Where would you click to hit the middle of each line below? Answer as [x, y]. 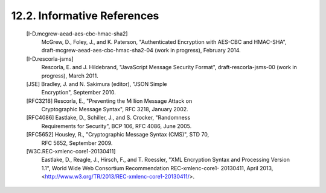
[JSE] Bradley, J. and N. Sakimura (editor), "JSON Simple [97, 84]
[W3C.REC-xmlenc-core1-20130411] [71, 152]
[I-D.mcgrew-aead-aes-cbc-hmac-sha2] [77, 34]
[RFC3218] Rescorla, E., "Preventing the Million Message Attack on [109, 101]
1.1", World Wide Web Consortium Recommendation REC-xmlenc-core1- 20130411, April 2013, [157, 168]
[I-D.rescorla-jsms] [50, 59]
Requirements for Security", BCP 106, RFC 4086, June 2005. [117, 126]
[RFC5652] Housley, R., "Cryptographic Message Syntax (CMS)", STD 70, [118, 135]
